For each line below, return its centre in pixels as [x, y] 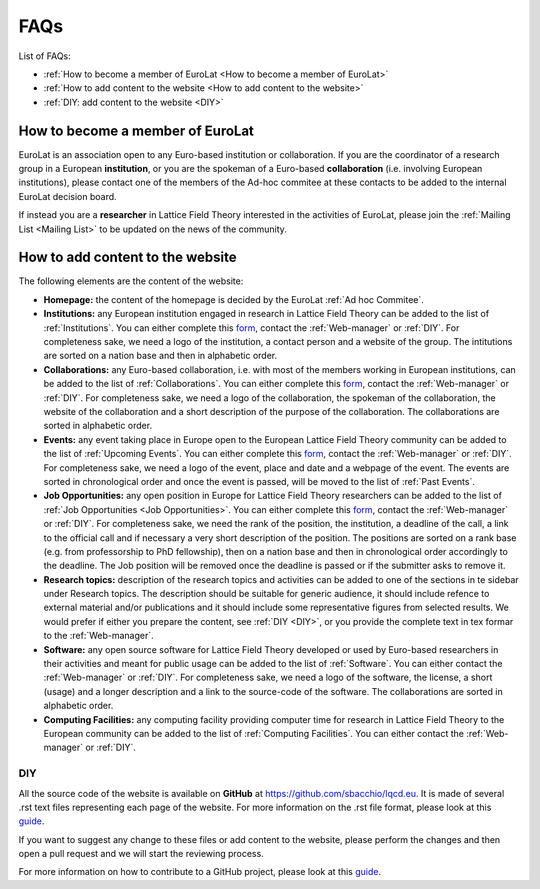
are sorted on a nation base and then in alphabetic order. [160, 356]
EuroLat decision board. [67, 196]
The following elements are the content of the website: [131, 281]
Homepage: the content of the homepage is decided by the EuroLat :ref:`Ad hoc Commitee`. [234, 299]
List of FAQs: [45, 56]
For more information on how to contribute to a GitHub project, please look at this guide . [200, 872]
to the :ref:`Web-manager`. [98, 636]
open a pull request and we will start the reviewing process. [141, 854]
